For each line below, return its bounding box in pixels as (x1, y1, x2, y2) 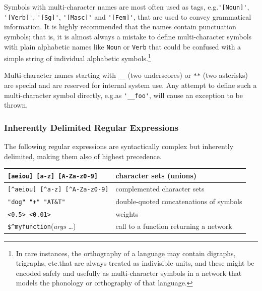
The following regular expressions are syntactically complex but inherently (4, 141, 234, 152)
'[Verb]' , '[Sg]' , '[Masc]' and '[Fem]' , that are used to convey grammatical (4, 11, 251, 22)
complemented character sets (115, 183, 205, 193)
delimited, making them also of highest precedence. (4, 151, 162, 161)
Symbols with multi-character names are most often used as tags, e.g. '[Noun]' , (4, 2, 249, 12)
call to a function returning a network (115, 221, 232, 231)
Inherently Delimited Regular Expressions (4, 121, 179, 133)
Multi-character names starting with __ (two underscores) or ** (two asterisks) (4, 70, 248, 80)
